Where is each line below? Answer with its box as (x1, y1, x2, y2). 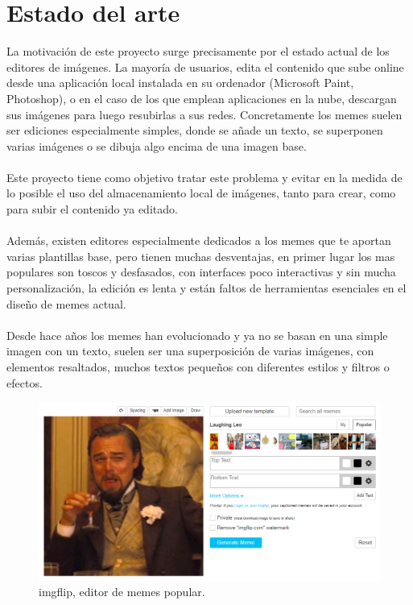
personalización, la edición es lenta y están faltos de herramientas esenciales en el (6, 280, 407, 296)
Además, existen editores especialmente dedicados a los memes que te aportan (6, 232, 391, 249)
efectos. (6, 374, 43, 391)
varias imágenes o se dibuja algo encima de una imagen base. (6, 137, 307, 154)
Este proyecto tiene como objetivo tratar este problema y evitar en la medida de (6, 168, 403, 185)
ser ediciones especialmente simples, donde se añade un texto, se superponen (6, 122, 383, 139)
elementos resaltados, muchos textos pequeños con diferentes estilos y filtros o (6, 358, 390, 375)
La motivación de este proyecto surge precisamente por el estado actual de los (6, 43, 390, 60)
